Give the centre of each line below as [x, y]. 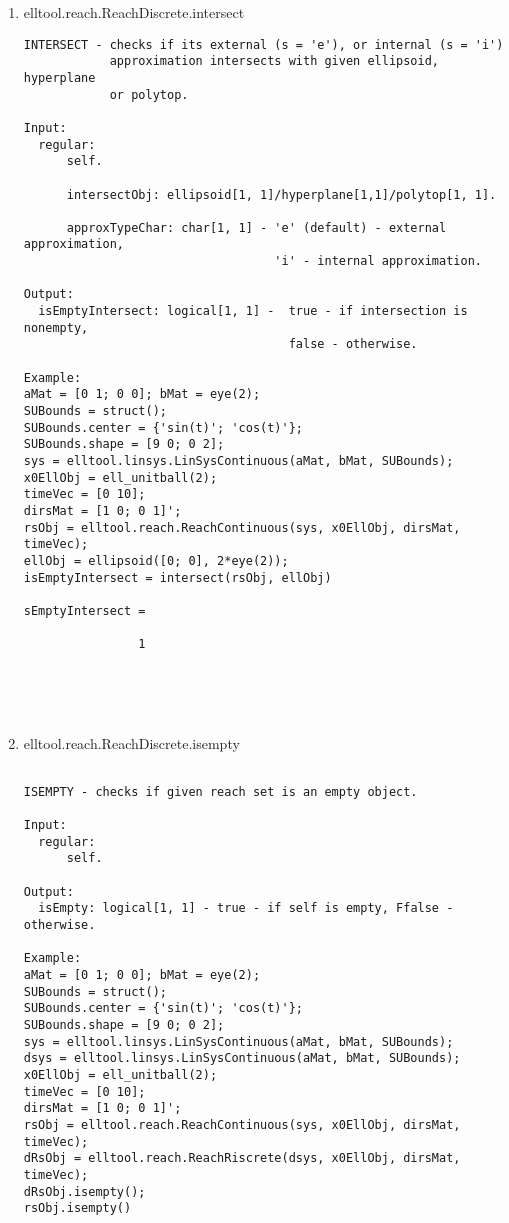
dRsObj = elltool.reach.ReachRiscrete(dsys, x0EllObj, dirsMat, [242, 1158]
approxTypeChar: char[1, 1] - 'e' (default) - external [256, 227]
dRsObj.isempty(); [84, 1191]
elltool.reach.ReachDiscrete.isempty [131, 742]
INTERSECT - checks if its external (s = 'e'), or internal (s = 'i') [263, 44]
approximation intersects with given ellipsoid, [274, 61]
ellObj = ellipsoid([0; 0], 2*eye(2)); [156, 560]
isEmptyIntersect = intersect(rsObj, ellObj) [177, 577]
